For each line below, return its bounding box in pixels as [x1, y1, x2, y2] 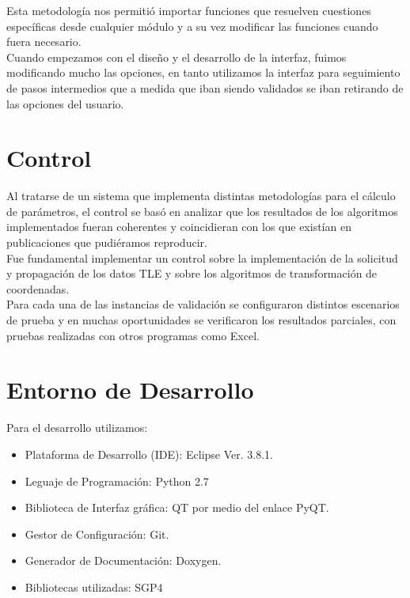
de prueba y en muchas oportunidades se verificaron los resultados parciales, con [6, 312, 397, 328]
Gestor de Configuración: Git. [25, 525, 169, 542]
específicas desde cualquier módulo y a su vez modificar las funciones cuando [6, 17, 378, 34]
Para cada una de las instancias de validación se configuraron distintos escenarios [6, 296, 400, 312]
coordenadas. [6, 280, 70, 297]
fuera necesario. [6, 33, 82, 50]
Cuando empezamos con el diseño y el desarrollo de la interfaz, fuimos [6, 48, 347, 65]
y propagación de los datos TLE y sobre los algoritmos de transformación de [6, 265, 378, 282]
